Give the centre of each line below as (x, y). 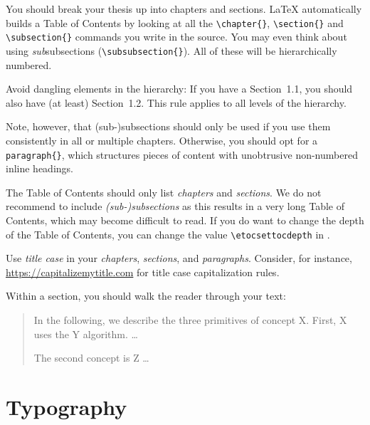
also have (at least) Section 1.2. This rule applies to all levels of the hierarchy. (176, 102)
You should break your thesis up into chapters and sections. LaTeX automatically (184, 9)
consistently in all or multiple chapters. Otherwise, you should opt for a (162, 140)
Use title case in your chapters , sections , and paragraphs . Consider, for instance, (179, 258)
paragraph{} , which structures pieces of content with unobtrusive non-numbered (182, 154)
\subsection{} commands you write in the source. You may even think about (176, 37)
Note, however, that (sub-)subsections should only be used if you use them (168, 126)
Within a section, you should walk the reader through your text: (146, 296)
